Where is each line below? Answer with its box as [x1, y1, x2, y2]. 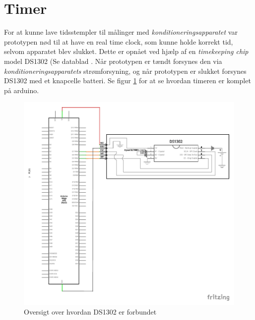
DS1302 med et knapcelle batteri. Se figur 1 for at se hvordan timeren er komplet [4, 75, 251, 86]
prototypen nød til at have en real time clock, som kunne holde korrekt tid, [4, 36, 233, 47]
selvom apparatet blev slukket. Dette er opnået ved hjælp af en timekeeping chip [4, 46, 249, 56]
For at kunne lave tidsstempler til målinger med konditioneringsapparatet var [4, 27, 238, 37]
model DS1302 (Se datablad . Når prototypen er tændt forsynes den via [4, 55, 222, 66]
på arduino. [4, 85, 39, 95]
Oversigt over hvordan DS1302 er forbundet [24, 307, 157, 317]
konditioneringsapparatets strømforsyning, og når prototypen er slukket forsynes [4, 65, 247, 76]
